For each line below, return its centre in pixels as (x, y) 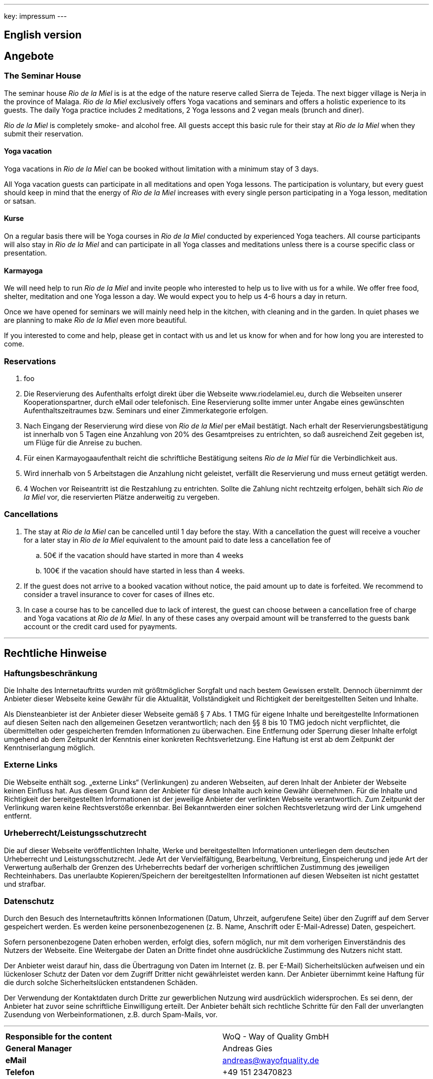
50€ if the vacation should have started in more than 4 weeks (144, 555)
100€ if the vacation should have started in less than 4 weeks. (144, 570)
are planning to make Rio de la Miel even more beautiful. (96, 320)
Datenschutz (29, 901)
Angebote (29, 56)
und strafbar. (25, 884)
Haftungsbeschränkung (51, 673)
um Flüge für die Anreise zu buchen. (83, 443)
